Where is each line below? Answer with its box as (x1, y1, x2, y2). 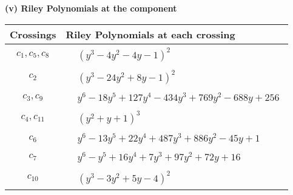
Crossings (10, 27, 56, 41)
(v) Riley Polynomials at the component (5, 2, 177, 14)
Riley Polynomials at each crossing (66, 27, 235, 41)
